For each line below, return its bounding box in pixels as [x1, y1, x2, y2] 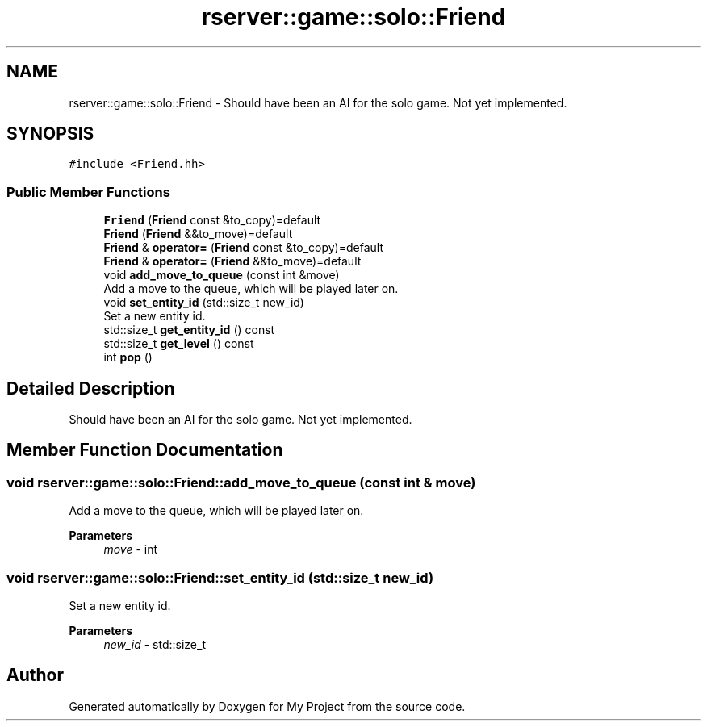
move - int [103, 542, 157, 557]
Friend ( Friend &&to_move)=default [103, 227, 293, 241]
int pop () [103, 350, 153, 365]
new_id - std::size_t [103, 637, 206, 651]
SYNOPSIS [6, 123, 94, 144]
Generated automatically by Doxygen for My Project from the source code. [69, 699, 466, 713]
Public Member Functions [6, 183, 170, 200]
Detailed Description [6, 378, 175, 399]
